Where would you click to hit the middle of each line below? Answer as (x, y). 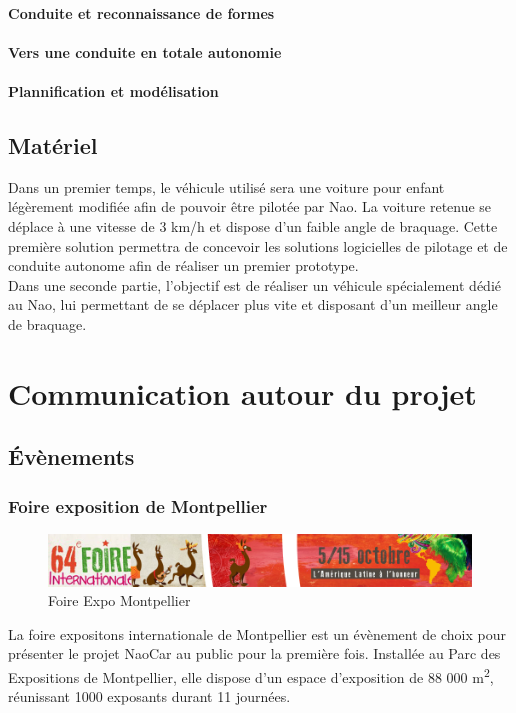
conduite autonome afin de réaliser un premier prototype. (183, 265)
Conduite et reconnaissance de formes (141, 12)
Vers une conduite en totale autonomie (145, 51)
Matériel (53, 144)
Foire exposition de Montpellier (138, 505)
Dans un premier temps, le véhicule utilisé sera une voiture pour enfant (226, 186)
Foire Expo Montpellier (119, 600)
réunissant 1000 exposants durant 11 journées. (149, 696)
